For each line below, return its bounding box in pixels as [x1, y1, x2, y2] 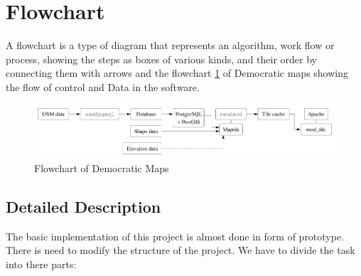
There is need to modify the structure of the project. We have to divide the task [6, 243, 355, 258]
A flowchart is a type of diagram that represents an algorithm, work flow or [6, 38, 335, 53]
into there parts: [6, 256, 77, 271]
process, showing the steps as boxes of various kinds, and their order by [6, 51, 317, 66]
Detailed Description [6, 195, 161, 217]
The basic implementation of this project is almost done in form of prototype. [6, 228, 345, 243]
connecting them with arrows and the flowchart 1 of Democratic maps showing [6, 65, 348, 80]
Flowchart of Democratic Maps [34, 161, 169, 175]
